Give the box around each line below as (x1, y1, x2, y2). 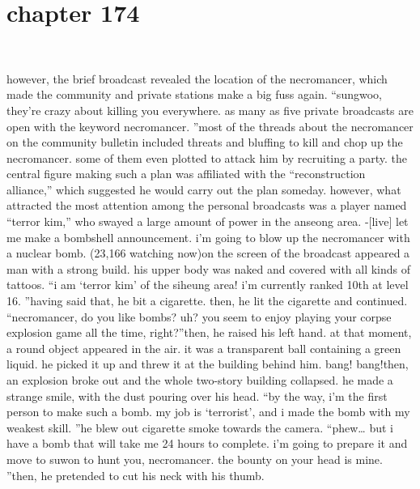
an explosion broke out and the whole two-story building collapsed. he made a (6, 372, 393, 388)
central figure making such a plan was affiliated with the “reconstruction (6, 165, 366, 182)
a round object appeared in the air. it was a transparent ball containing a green (6, 339, 401, 356)
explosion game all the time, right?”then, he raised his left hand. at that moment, (6, 324, 412, 341)
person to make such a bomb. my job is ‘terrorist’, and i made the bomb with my (6, 403, 410, 420)
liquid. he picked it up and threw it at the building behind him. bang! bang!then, (6, 355, 409, 372)
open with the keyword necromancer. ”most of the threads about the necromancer (6, 117, 414, 134)
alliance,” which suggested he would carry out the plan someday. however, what (6, 181, 401, 198)
